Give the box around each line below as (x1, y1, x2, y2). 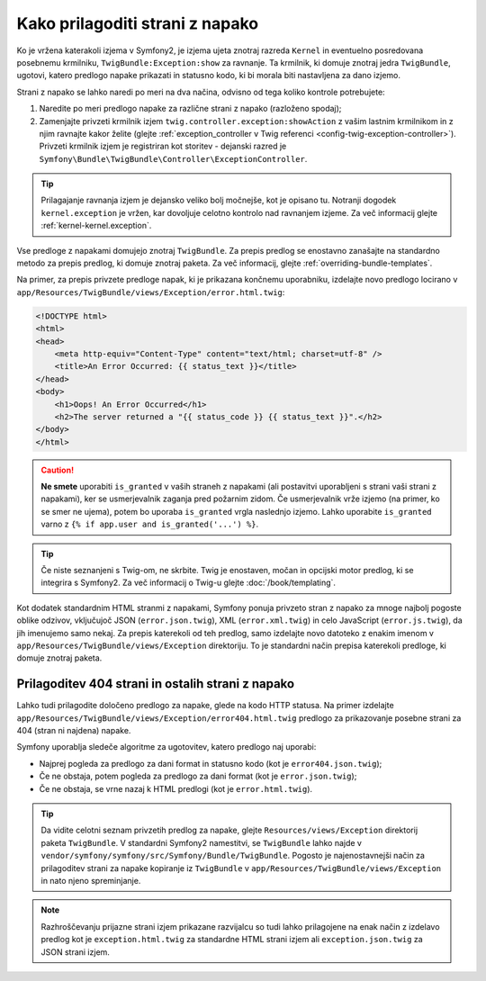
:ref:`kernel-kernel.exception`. (40, 220, 152, 231)
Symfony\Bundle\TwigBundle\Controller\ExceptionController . (39, 153, 308, 164)
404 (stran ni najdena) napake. (16, 725, 131, 736)
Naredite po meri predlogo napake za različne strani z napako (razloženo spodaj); (39, 103, 342, 114)
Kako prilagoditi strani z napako (16, 13, 259, 33)
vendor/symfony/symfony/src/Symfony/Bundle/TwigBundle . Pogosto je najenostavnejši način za (40, 850, 425, 861)
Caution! (40, 464, 75, 475)
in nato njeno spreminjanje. (40, 875, 141, 886)
